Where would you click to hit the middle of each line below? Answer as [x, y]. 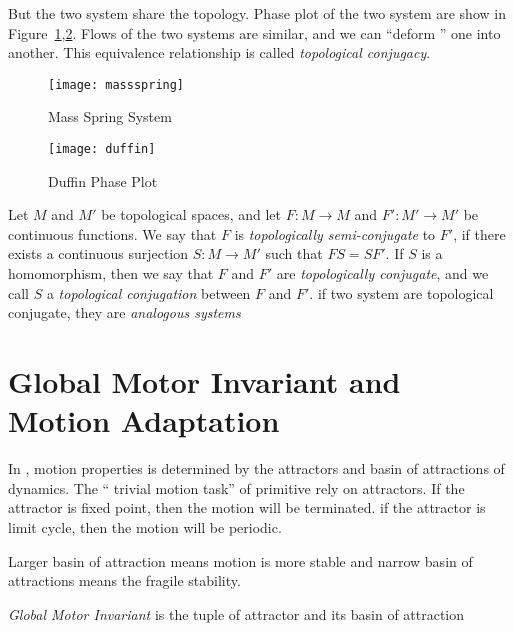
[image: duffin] [102, 149]
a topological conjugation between [148, 292]
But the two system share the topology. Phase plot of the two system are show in [257, 13]
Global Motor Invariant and [204, 381]
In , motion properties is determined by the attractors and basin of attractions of [256, 468]
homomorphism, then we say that [111, 273]
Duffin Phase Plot [103, 180]
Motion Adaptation [144, 420]
